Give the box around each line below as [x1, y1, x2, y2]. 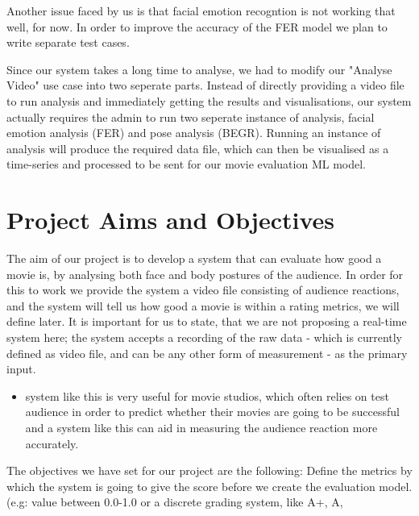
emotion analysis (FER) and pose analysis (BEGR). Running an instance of [6, 124, 381, 141]
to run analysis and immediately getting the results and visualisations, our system [6, 92, 412, 109]
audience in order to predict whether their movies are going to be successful [25, 403, 400, 420]
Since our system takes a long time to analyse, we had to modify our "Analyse [6, 60, 392, 77]
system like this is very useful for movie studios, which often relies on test [25, 387, 389, 404]
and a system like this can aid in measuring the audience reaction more [25, 419, 378, 435]
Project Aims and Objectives [6, 203, 334, 236]
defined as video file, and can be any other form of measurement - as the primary [6, 344, 408, 361]
